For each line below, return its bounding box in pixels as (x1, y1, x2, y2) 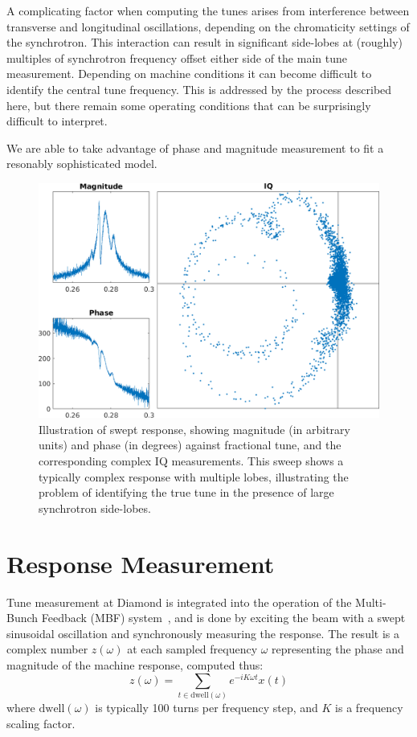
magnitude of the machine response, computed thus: (6, 656, 264, 673)
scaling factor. (6, 714, 76, 731)
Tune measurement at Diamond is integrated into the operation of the (6, 593, 352, 610)
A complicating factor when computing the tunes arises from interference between (6, 2, 410, 18)
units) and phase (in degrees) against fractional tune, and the (39, 436, 341, 453)
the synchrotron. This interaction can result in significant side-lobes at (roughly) (6, 34, 403, 51)
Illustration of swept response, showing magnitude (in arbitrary (39, 420, 350, 437)
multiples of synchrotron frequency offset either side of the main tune (6, 49, 347, 66)
